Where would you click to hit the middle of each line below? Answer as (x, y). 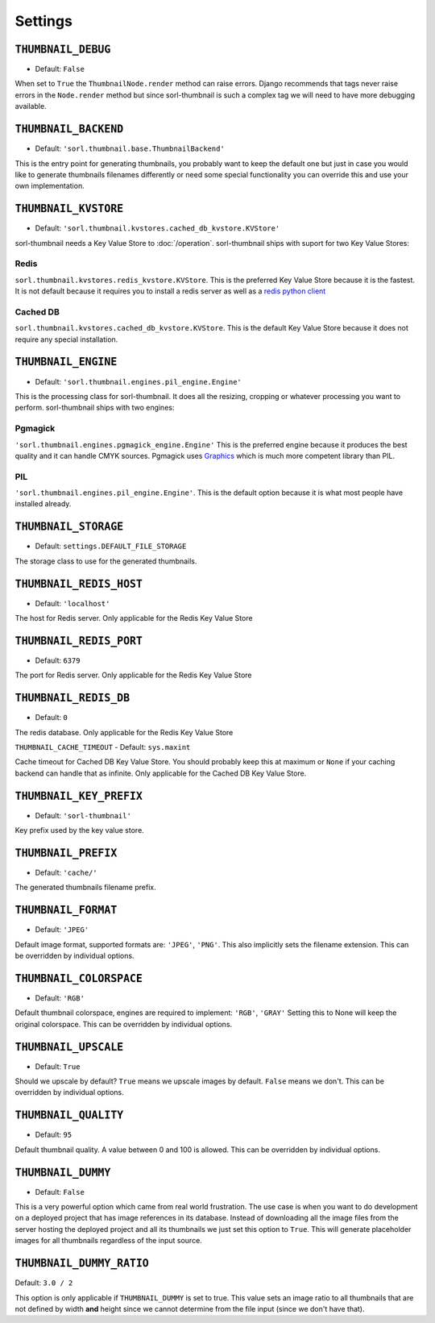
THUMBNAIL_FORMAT (66, 910)
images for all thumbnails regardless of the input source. (109, 1241)
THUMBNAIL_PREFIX (66, 853)
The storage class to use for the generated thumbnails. (106, 561)
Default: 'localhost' (72, 603)
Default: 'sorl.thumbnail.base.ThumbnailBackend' (130, 148)
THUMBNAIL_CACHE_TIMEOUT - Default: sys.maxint (103, 747)
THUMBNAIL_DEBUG (63, 49)
